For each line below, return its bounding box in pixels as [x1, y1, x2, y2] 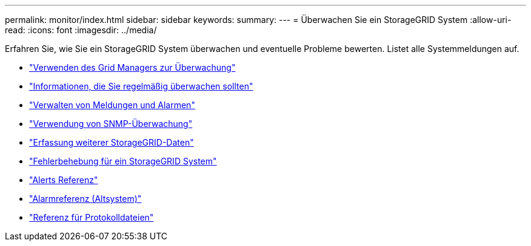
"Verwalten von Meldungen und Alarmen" [29, 100, 195, 110]
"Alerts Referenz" [29, 175, 98, 185]
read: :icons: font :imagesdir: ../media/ [5, 25, 157, 35]
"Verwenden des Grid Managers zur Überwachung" [29, 62, 236, 73]
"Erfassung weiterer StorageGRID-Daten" [29, 137, 194, 147]
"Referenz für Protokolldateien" [29, 212, 154, 222]
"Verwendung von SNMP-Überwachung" [29, 118, 193, 129]
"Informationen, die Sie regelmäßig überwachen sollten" [29, 81, 253, 91]
